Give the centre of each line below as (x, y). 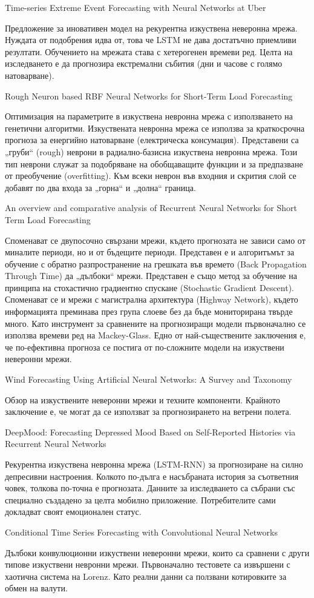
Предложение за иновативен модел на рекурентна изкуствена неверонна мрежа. (151, 28)
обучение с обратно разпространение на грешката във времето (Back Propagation (156, 264)
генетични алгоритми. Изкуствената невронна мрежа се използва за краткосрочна (155, 128)
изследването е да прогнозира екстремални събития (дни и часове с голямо (144, 63)
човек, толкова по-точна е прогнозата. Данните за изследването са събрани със (150, 488)
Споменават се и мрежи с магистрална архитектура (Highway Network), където (152, 299)
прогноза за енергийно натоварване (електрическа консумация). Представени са (152, 140)
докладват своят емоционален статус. (73, 512)
